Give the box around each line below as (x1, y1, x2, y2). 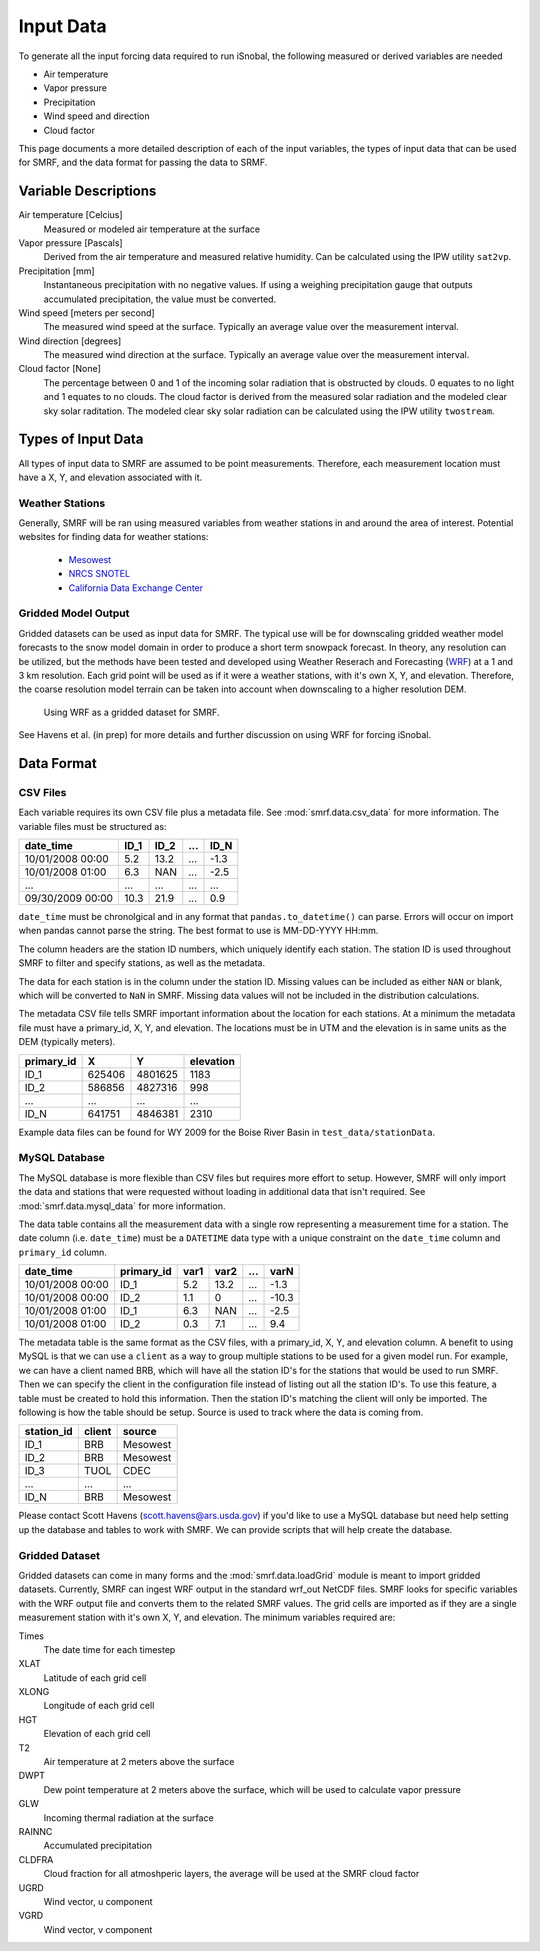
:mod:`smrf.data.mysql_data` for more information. (18, 1200, 226, 1212)
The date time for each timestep (43, 1643, 176, 1655)
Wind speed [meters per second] (18, 306, 155, 319)
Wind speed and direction (43, 110, 150, 122)
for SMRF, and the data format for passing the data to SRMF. (18, 156, 268, 169)
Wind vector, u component (43, 1895, 154, 1907)
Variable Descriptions (18, 183, 157, 200)
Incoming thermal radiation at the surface (43, 1811, 214, 1824)
